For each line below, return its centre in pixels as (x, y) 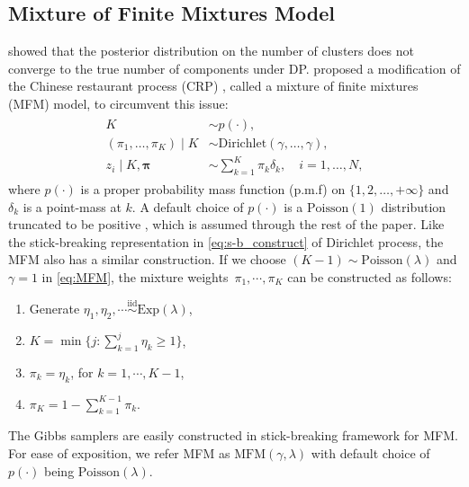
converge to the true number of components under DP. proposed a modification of (234, 68)
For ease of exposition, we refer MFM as (119, 453)
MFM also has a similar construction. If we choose (147, 259)
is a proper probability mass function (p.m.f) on (213, 189)
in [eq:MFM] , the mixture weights (135, 276)
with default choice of (370, 453)
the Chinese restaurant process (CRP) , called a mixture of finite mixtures (213, 86)
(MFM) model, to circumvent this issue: (118, 103)
